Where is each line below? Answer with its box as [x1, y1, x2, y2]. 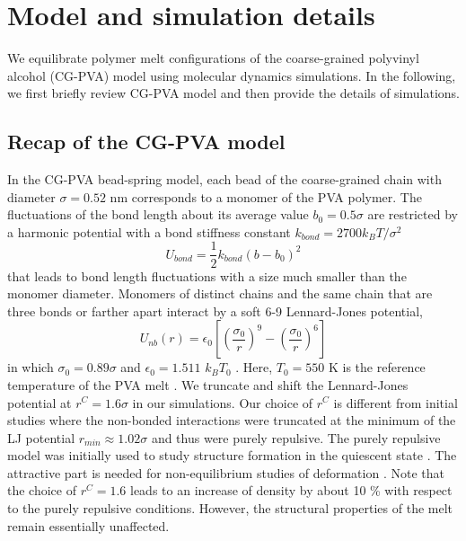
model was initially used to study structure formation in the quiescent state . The [7, 446, 457, 465]
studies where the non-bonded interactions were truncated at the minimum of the [7, 411, 456, 430]
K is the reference [328, 358, 426, 377]
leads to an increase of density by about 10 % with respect [130, 481, 453, 500]
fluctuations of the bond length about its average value [7, 205, 309, 224]
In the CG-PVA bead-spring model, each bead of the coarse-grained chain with [7, 170, 442, 189]
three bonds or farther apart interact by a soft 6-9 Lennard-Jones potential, [7, 301, 423, 320]
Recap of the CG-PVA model [7, 128, 286, 155]
